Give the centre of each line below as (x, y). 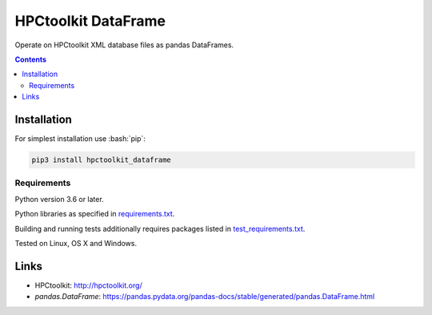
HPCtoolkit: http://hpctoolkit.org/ (89, 285)
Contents (31, 59)
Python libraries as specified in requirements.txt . (95, 214)
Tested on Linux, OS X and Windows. (76, 243)
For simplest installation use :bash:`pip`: (80, 139)
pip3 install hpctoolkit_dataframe (101, 160)
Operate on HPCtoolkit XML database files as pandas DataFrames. (124, 45)
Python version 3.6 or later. (59, 199)
